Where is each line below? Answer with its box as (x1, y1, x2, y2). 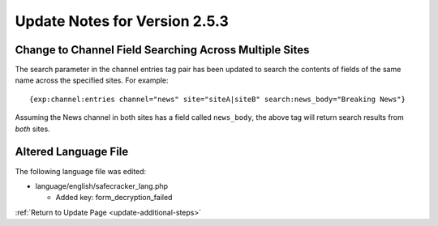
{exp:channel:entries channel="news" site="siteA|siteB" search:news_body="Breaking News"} (29, 94, 406, 104)
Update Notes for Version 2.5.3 (15, 12, 229, 30)
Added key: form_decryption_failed (55, 193, 173, 203)
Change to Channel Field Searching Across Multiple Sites (15, 43, 310, 57)
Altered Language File (15, 145, 129, 159)
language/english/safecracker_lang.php (35, 181, 169, 190)
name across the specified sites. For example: (15, 75, 170, 85)
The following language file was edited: (15, 166, 147, 176)
